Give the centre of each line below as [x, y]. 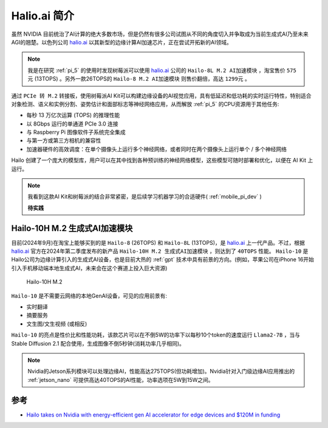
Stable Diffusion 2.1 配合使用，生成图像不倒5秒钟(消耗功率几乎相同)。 [98, 343]
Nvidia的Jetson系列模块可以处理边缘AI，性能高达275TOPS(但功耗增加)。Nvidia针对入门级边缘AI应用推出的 [161, 371]
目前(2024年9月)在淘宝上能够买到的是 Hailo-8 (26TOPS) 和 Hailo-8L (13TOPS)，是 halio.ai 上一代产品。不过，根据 [158, 242]
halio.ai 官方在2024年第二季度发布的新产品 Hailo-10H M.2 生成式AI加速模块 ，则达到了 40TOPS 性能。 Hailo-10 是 [160, 251]
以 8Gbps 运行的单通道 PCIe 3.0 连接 [72, 124]
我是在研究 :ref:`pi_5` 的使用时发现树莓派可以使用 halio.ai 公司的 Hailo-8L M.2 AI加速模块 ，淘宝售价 [156, 70]
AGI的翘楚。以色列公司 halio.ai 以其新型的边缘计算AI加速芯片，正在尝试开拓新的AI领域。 [121, 42]
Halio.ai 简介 [43, 16]
